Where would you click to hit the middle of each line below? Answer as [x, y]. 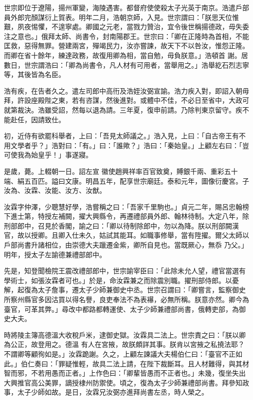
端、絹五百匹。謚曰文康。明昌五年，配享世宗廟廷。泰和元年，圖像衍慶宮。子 [126, 181]
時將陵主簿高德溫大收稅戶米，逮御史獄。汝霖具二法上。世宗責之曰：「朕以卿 [125, 334]
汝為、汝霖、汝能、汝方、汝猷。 [55, 190]
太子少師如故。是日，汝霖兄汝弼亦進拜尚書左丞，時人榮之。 [113, 392]
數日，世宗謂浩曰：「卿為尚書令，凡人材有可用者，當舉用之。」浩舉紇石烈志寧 [126, 65]
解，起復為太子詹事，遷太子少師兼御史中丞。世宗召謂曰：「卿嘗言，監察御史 [125, 290]
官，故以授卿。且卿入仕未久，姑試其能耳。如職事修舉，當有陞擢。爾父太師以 [126, 235]
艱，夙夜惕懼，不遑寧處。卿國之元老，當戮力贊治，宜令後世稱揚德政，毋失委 [126, 27]
